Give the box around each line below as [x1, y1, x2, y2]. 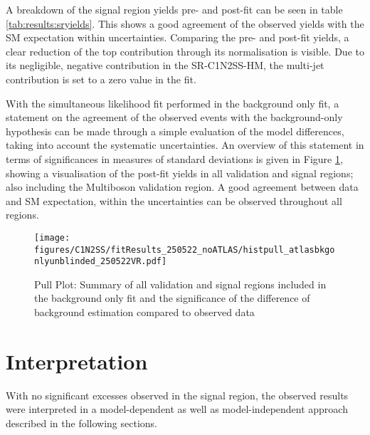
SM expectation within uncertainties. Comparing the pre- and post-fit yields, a [6, 30, 349, 45]
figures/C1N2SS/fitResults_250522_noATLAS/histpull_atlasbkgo [34, 244, 335, 255]
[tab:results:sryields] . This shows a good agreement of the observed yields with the [6, 16, 364, 31]
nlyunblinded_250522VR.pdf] [34, 256, 167, 267]
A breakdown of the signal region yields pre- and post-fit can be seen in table [6, 2, 343, 16]
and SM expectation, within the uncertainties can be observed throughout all [6, 193, 342, 208]
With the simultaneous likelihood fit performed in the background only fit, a [6, 95, 339, 110]
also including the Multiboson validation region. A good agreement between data [6, 179, 359, 194]
